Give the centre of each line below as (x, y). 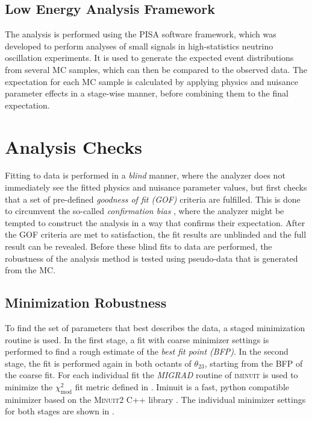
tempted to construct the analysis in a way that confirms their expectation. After (155, 222)
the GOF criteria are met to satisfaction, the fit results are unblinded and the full (156, 234)
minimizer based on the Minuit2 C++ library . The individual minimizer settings (155, 399)
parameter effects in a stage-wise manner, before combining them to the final (147, 93)
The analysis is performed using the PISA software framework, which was (141, 34)
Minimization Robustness (86, 302)
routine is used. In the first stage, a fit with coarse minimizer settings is (137, 339)
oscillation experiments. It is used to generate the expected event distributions (149, 58)
